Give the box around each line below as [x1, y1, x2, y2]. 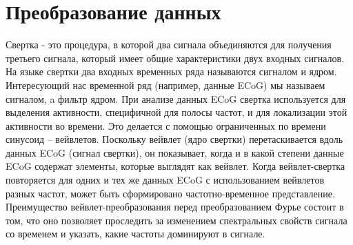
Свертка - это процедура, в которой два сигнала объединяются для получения [6, 37, 332, 52]
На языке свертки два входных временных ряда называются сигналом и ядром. [6, 64, 337, 79]
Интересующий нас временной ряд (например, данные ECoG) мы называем [6, 77, 325, 92]
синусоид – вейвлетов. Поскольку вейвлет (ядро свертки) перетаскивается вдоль [6, 132, 343, 146]
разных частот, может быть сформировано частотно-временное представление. [6, 186, 335, 200]
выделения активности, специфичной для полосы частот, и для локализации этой [6, 105, 347, 119]
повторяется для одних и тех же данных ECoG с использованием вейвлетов [6, 173, 325, 187]
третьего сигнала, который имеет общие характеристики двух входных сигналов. [6, 50, 345, 65]
